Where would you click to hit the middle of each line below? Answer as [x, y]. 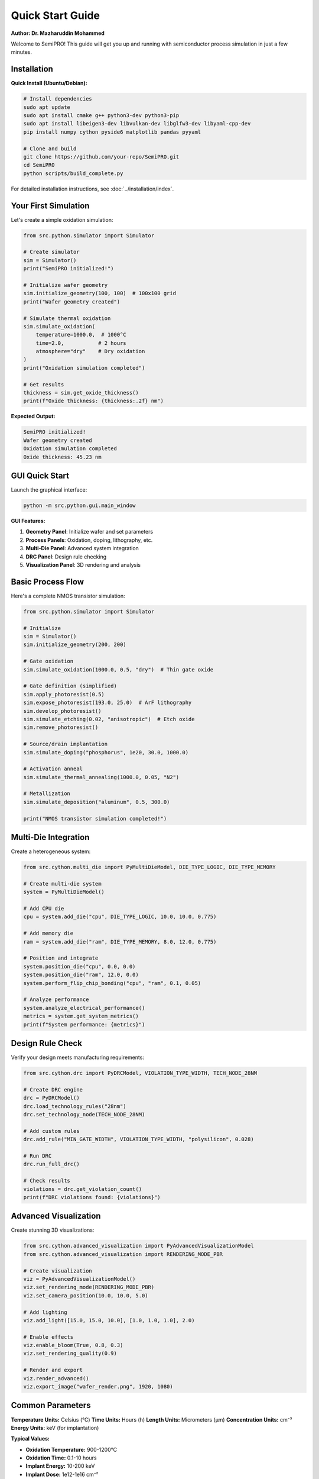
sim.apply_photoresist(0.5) [64, 694]
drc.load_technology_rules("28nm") [75, 1106]
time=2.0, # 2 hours [81, 343]
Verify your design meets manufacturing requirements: [78, 1057]
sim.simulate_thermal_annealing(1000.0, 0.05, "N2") [101, 777]
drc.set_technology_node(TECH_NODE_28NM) [84, 1114]
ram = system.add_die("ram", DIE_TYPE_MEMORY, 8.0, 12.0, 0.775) [120, 942]
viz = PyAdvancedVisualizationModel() [79, 1279]
